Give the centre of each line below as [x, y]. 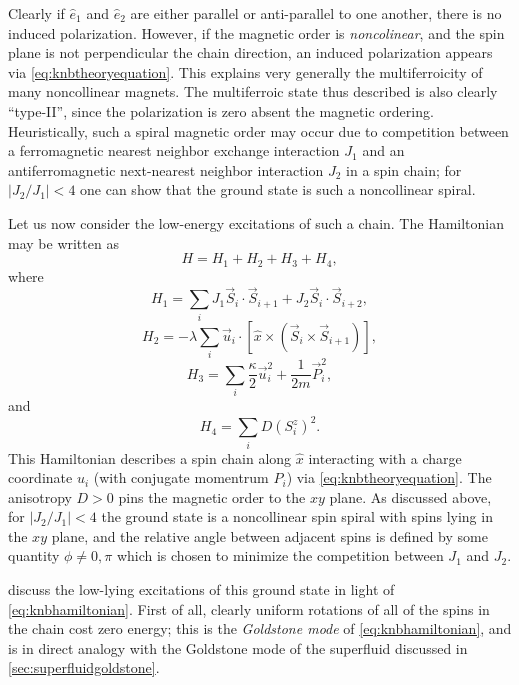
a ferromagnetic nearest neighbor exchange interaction [174, 150]
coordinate [40, 477]
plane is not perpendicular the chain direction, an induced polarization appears [250, 52]
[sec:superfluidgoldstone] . [84, 667]
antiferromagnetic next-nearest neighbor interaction [166, 169]
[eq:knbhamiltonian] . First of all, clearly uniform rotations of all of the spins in [249, 608]
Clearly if [36, 13]
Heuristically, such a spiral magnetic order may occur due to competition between [258, 130]
